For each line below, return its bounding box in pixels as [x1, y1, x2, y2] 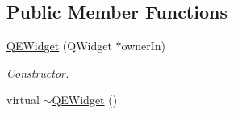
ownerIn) [121, 37, 166, 54]
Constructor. [6, 64, 69, 81]
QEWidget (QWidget [6, 37, 112, 54]
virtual [6, 91, 40, 108]
